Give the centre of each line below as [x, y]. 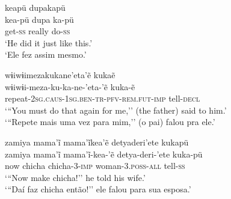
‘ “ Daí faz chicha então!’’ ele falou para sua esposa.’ [98, 189]
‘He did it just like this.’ [49, 42]
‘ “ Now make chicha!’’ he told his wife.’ [75, 177]
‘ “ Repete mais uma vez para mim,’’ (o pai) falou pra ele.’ [110, 122]
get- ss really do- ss [38, 31]
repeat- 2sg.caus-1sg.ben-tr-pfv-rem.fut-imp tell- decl [103, 98]
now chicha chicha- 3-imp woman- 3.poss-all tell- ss [95, 166]
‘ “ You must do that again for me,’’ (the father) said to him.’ [116, 110]
